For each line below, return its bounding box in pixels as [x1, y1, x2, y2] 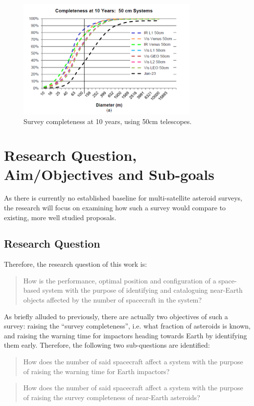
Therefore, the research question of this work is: [4, 259, 147, 269]
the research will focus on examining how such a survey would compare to [4, 202, 226, 212]
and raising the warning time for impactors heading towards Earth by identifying [4, 330, 247, 340]
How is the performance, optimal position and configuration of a [23, 275, 216, 285]
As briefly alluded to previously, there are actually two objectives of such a [4, 311, 228, 321]
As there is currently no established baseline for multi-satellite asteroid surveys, [4, 193, 243, 203]
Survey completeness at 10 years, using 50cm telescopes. [23, 116, 192, 127]
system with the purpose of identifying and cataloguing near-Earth [42, 285, 243, 295]
